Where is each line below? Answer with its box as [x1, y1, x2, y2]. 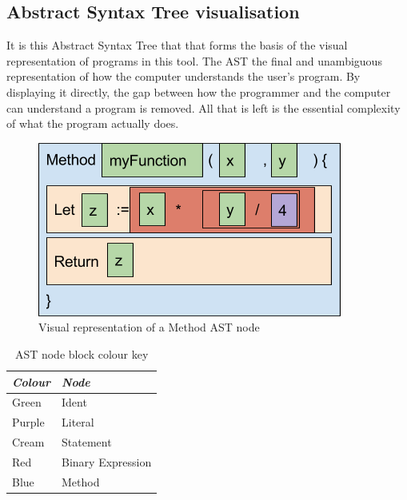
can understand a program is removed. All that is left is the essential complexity [6, 99, 401, 116]
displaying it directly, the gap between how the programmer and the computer [6, 83, 391, 100]
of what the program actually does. [6, 115, 179, 132]
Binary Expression [62, 453, 152, 470]
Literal [62, 414, 94, 431]
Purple [12, 414, 45, 431]
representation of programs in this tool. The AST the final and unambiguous [6, 52, 382, 69]
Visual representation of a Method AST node [38, 319, 260, 335]
